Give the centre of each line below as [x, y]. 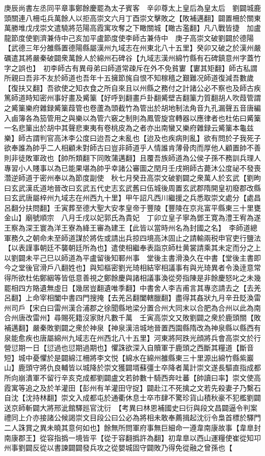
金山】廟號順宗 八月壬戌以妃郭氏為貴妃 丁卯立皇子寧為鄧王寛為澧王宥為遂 [132, 218]
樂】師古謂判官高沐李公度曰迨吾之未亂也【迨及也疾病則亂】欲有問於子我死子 [132, 137]
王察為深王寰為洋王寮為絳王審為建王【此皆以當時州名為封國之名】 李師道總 [131, 228]
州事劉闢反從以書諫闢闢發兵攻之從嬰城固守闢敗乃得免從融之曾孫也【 [118, 448]
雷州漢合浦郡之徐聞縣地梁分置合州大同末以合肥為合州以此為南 [157, 307]
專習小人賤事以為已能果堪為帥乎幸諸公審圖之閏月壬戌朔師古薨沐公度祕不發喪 [132, 168]
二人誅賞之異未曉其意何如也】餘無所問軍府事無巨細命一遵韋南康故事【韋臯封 [132, 427]
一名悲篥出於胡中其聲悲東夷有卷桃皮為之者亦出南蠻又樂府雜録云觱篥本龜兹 [129, 128]
